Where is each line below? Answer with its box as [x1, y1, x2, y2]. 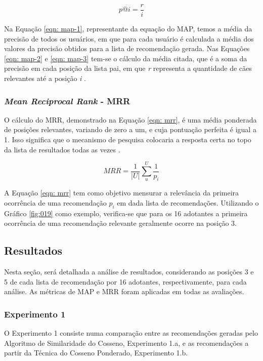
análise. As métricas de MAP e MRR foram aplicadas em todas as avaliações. [4, 286, 244, 297]
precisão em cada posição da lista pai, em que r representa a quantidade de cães [4, 63, 252, 73]
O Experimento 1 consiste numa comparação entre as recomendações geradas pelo [4, 328, 258, 338]
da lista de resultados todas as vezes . [4, 144, 120, 154]
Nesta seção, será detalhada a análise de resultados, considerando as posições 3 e [4, 266, 254, 277]
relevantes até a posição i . [4, 73, 86, 84]
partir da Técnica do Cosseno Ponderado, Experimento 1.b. [4, 347, 188, 358]
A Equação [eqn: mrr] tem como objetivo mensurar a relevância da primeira [4, 187, 239, 198]
